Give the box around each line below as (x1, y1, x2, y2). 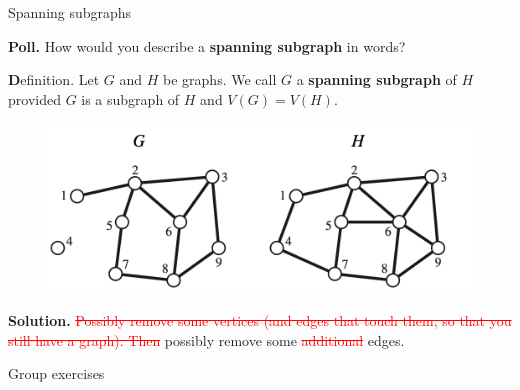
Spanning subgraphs (8, 2, 132, 22)
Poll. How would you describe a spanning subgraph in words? (8, 35, 406, 56)
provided (8, 88, 61, 109)
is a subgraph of (81, 88, 180, 109)
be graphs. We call (163, 69, 277, 90)
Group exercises (8, 363, 105, 384)
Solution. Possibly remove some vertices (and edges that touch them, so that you (8, 310, 512, 331)
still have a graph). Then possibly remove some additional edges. (8, 329, 405, 350)
